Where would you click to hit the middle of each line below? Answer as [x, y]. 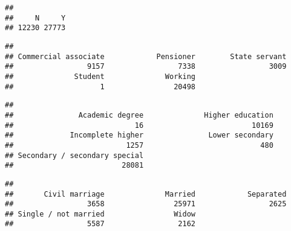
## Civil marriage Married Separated [146, 194]
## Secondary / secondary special [74, 155]
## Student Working [100, 76]
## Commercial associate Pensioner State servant [146, 56]
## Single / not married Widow [100, 214]
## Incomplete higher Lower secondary [139, 135]
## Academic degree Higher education [139, 115]
